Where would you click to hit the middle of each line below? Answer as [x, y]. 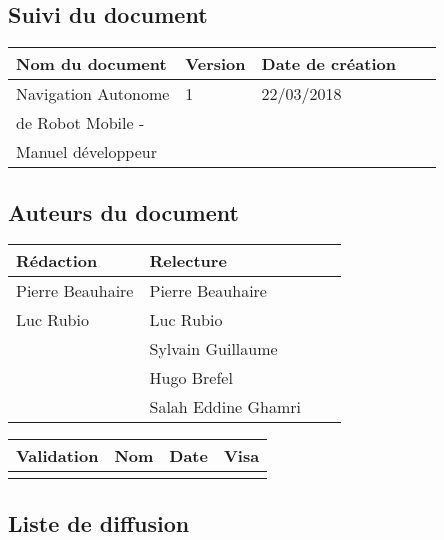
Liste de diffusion [99, 522]
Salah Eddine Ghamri [225, 407]
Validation [57, 456]
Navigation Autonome [93, 94]
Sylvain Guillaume [213, 349]
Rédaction [57, 261]
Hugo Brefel [191, 378]
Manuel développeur [86, 152]
